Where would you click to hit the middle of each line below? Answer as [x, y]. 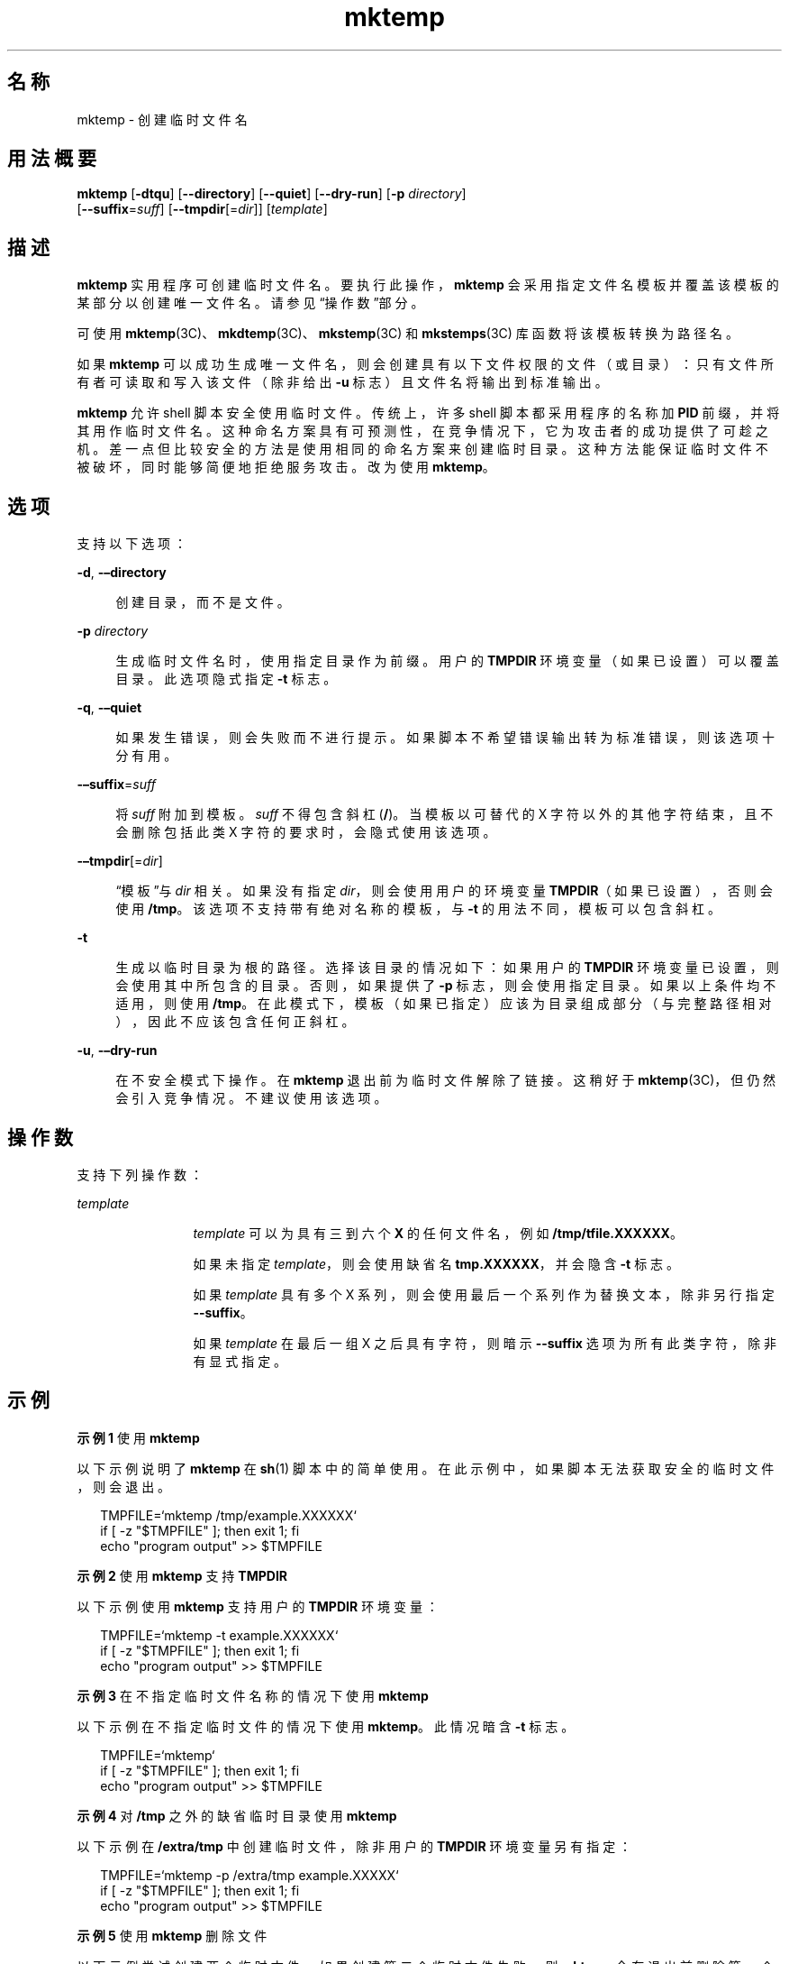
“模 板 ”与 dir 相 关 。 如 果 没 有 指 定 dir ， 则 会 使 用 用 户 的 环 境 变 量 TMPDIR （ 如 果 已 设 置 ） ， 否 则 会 [444, 891]
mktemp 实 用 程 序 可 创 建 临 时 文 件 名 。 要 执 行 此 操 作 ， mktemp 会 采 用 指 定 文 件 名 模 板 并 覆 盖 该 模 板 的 [428, 285]
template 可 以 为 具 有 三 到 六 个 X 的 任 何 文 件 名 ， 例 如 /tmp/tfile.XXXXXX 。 [438, 1233]
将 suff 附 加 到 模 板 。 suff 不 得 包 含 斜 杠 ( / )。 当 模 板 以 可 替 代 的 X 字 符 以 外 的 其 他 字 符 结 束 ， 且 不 [444, 814]
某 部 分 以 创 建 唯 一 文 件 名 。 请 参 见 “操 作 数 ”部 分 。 [250, 303]
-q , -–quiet [109, 708]
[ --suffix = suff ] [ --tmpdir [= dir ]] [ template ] [202, 209]
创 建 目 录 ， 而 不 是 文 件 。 [203, 602]
